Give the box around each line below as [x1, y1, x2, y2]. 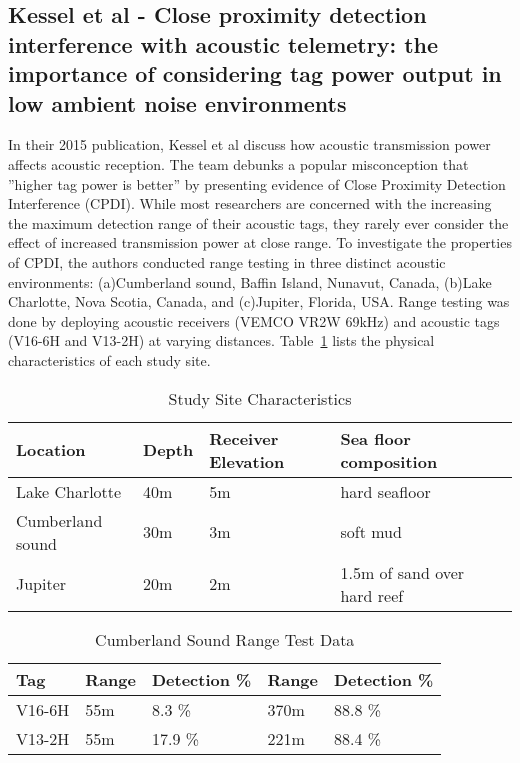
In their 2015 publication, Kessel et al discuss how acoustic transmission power [8, 134, 491, 155]
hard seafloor [340, 479, 431, 503]
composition [340, 449, 438, 473]
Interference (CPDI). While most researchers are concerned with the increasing [8, 193, 492, 214]
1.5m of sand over [340, 560, 465, 584]
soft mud [340, 520, 402, 543]
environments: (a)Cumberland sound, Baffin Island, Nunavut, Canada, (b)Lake [8, 271, 492, 292]
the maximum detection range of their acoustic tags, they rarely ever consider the [8, 212, 509, 233]
